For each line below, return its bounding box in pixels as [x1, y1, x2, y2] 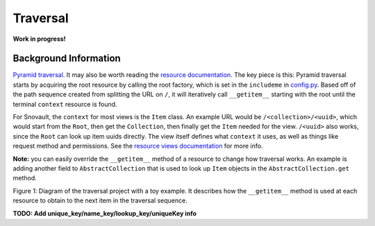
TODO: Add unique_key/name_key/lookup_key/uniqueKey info [12, 209, 197, 218]
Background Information [12, 53, 121, 64]
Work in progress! [12, 35, 66, 43]
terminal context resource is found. [12, 100, 117, 108]
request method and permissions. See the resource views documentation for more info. [12, 142, 263, 150]
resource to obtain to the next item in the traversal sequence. [12, 196, 187, 205]
